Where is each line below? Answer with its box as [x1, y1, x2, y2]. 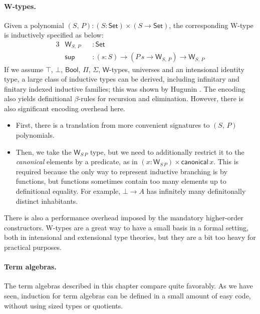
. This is [213, 156, 239, 167]
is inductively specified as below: [4, 30, 104, 40]
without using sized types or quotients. [4, 300, 123, 310]
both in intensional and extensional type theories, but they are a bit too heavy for [4, 232, 256, 242]
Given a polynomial [4, 20, 64, 30]
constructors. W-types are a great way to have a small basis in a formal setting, [4, 222, 248, 232]
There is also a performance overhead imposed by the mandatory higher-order [4, 212, 243, 223]
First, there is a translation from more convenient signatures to [16, 120, 210, 130]
